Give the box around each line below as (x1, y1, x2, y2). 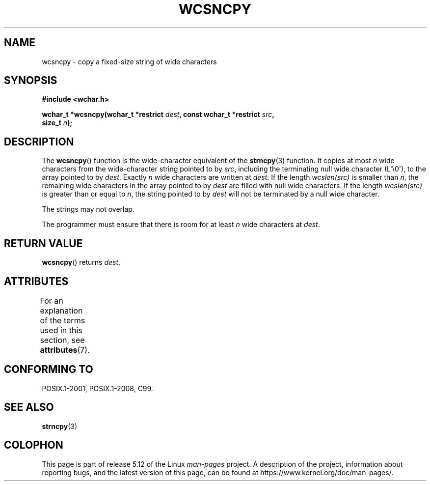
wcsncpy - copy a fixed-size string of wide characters (42, 57, 217, 66)
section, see (40, 335, 85, 345)
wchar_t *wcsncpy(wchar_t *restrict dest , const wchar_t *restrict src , (42, 110, 274, 119)
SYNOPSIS (4, 74, 57, 87)
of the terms (40, 315, 85, 325)
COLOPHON (4, 439, 63, 452)
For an (40, 295, 63, 306)
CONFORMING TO (4, 363, 93, 376)
